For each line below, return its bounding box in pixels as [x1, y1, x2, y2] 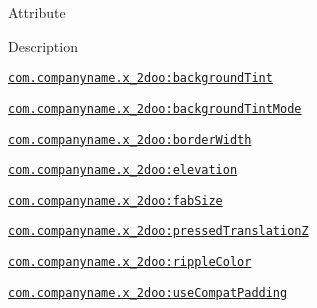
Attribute [8, 2, 66, 22]
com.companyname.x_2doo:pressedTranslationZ [8, 224, 309, 239]
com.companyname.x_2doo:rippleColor [8, 255, 252, 270]
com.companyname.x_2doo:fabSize [8, 193, 223, 208]
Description [8, 35, 78, 56]
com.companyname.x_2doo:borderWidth [8, 132, 252, 147]
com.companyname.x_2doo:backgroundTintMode [8, 101, 302, 116]
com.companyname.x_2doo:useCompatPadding [8, 285, 288, 300]
